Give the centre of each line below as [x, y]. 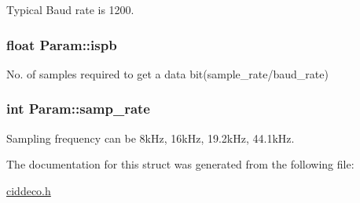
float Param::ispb [62, 44]
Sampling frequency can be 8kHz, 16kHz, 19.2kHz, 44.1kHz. [151, 138]
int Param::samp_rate [78, 109]
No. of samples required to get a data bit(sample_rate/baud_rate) [167, 73]
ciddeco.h [29, 190]
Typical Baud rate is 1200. [70, 9]
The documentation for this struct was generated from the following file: [180, 164]
